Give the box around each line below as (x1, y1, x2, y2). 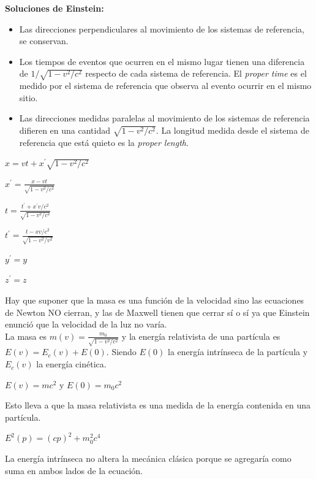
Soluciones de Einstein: (5, 2, 104, 14)
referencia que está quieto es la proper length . (19, 136, 189, 148)
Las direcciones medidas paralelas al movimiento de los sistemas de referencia (19, 112, 310, 125)
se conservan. (19, 34, 69, 47)
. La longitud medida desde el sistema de (156, 123, 309, 136)
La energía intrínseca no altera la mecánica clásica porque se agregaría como (5, 452, 292, 465)
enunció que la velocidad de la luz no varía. (5, 318, 167, 331)
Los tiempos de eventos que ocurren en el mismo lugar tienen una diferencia (19, 55, 305, 67)
